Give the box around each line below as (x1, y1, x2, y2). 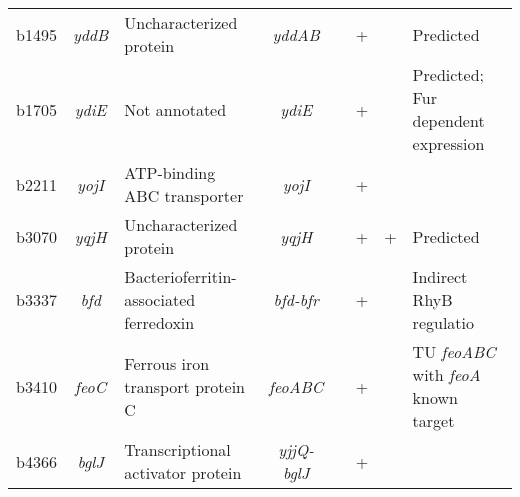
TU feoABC (412, 340, 496, 363)
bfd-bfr (273, 288, 319, 311)
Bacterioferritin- (124, 265, 237, 288)
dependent (412, 109, 485, 132)
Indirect (412, 265, 468, 288)
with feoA (412, 363, 481, 386)
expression (412, 132, 485, 155)
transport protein (124, 374, 246, 398)
